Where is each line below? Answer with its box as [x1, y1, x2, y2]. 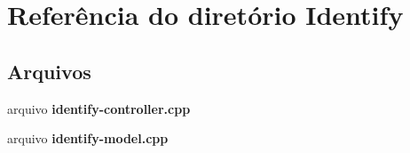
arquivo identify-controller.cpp [7, 99, 191, 117]
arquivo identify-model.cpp [7, 129, 169, 148]
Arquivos [7, 57, 91, 85]
